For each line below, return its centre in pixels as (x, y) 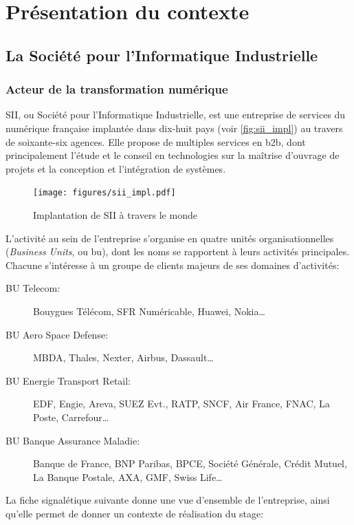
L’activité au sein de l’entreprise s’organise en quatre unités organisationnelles (170, 238)
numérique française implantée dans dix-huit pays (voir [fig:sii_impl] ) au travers (174, 128)
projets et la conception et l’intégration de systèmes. (116, 168)
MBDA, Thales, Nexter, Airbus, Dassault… (123, 357)
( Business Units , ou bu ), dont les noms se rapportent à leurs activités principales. (178, 251)
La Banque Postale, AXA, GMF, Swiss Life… (128, 476)
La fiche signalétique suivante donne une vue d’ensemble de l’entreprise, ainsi (168, 500)
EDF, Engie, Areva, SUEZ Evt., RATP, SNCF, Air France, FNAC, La (181, 404)
